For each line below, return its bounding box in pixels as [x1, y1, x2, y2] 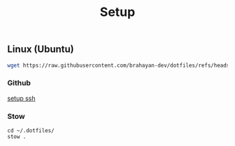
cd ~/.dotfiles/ [7, 127, 55, 134]
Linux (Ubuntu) [7, 43, 75, 56]
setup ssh [7, 94, 36, 102]
